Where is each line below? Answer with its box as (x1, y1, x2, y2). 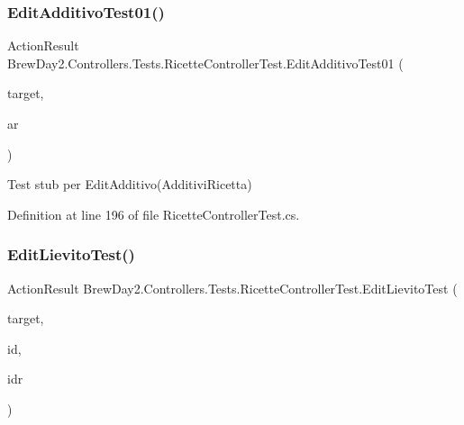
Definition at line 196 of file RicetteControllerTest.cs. (7, 204, 300, 223)
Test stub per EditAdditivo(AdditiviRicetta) (7, 175, 252, 194)
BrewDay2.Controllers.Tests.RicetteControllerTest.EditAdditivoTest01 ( (7, 53, 404, 72)
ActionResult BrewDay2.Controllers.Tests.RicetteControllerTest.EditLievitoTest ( (7, 278, 458, 297)
